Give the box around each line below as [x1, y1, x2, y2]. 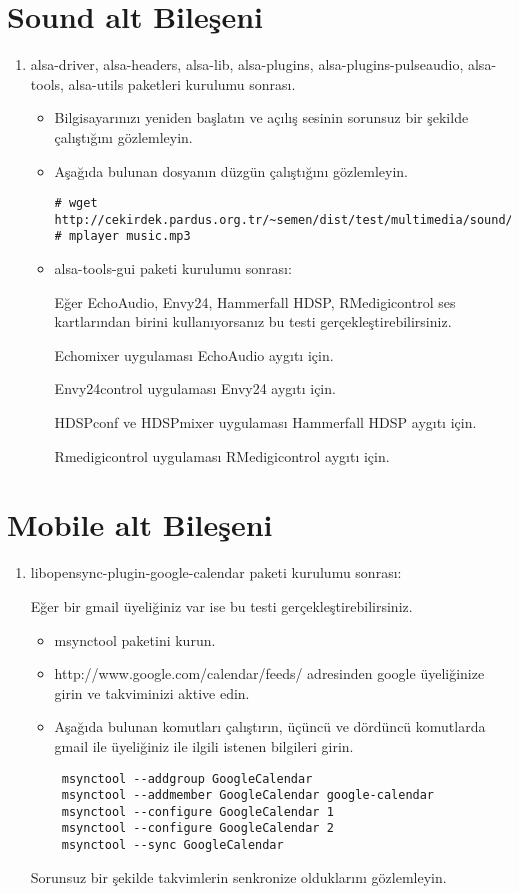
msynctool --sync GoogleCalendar [61, 838, 284, 853]
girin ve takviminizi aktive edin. [54, 682, 250, 703]
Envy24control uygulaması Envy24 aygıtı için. [54, 378, 336, 399]
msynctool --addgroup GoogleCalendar [61, 771, 313, 786]
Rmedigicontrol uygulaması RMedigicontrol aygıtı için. [54, 445, 390, 466]
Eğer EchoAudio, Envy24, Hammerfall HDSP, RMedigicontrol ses [54, 291, 456, 312]
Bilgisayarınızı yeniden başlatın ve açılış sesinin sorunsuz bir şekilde [54, 107, 469, 128]
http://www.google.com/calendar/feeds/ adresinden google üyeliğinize [54, 663, 485, 684]
